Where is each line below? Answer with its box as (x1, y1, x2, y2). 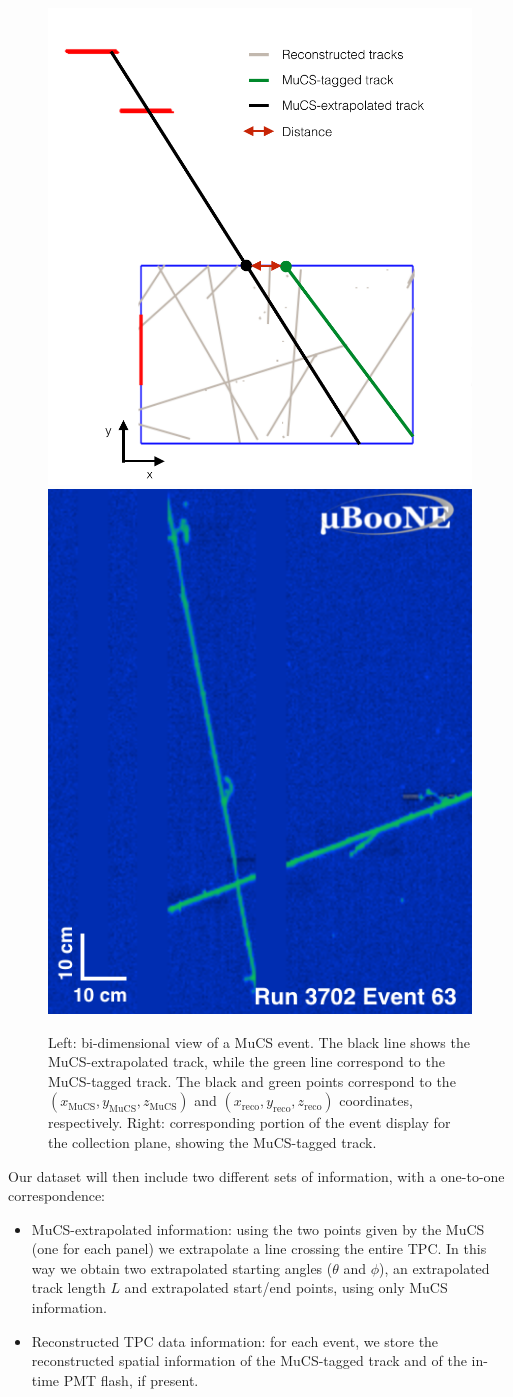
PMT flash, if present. (63, 1369, 199, 1390)
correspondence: (8, 1185, 105, 1206)
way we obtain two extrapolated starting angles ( (31, 1257, 333, 1278)
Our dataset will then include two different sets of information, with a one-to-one (8, 1165, 505, 1186)
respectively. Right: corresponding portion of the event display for (48, 1112, 451, 1133)
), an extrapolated (379, 1257, 490, 1278)
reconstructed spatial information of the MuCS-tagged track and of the (31, 1350, 467, 1371)
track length (31, 1277, 106, 1298)
